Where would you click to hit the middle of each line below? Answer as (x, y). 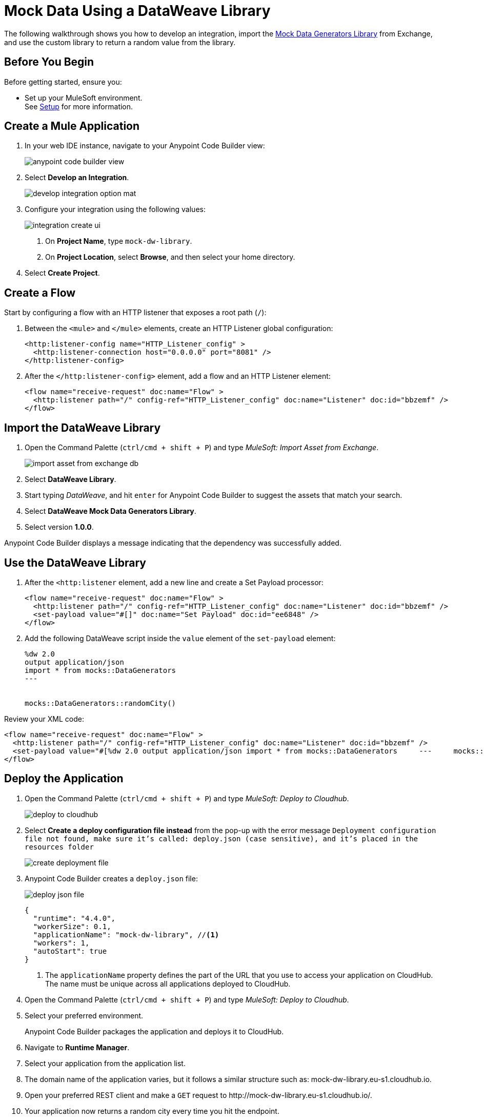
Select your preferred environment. (84, 1015)
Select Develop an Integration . (77, 178)
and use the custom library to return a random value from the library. (120, 42)
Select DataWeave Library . (70, 479)
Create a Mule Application (72, 126)
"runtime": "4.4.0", (74, 918)
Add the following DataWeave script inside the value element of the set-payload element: (180, 638)
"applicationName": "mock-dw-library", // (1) (126, 934)
